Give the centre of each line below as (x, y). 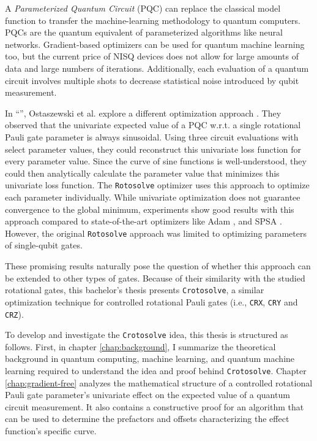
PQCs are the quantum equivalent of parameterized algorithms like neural (144, 32)
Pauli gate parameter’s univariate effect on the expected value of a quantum (147, 395)
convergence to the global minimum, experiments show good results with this (150, 209)
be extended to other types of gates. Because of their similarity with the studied (155, 278)
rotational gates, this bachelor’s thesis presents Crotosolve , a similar (135, 290)
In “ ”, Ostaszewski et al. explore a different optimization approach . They (143, 113)
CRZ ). (14, 314)
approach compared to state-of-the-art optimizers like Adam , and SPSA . (144, 221)
